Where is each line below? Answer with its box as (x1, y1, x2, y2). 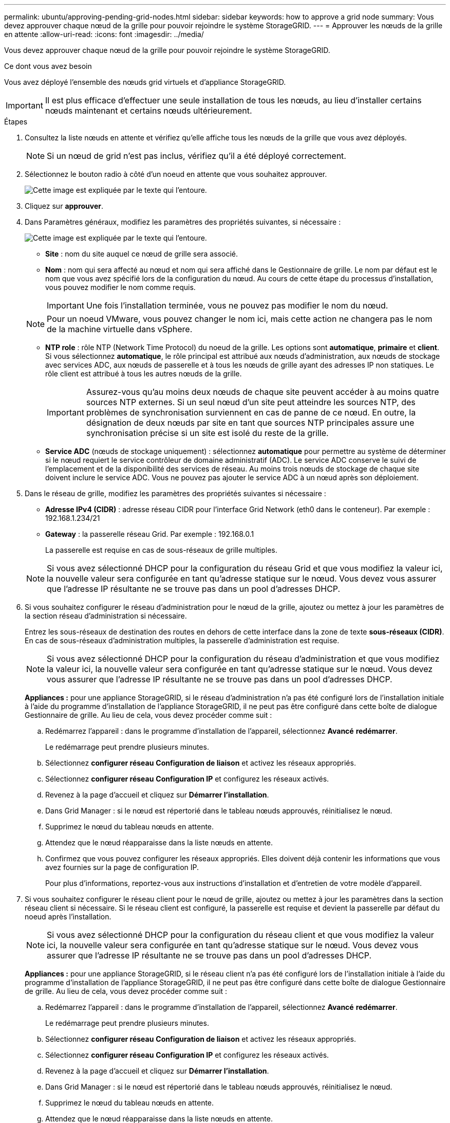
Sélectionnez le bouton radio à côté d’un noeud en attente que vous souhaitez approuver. (25, 170, 327, 178)
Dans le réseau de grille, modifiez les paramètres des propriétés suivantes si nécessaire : (25, 489, 326, 498)
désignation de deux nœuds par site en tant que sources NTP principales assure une (86, 418, 415, 428)
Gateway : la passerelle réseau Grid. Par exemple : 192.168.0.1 (45, 530, 254, 538)
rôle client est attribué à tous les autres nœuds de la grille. (45, 369, 242, 378)
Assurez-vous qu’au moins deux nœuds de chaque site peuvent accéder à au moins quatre (86, 387, 439, 397)
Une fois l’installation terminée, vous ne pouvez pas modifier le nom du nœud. (86, 300, 388, 311)
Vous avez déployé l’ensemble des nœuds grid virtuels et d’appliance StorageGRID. (4, 78, 286, 86)
